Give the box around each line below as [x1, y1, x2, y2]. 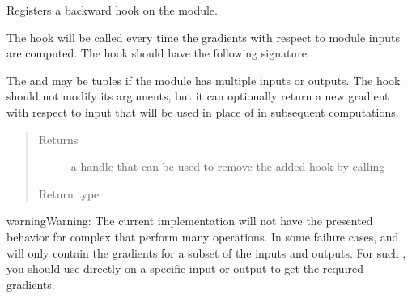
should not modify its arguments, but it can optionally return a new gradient [6, 87, 389, 104]
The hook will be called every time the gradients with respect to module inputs [6, 28, 401, 45]
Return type [38, 185, 100, 202]
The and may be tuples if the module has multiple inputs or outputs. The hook [6, 71, 401, 88]
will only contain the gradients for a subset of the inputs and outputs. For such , [6, 244, 406, 261]
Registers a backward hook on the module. [6, 2, 218, 18]
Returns [38, 130, 79, 147]
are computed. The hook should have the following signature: [6, 45, 310, 62]
